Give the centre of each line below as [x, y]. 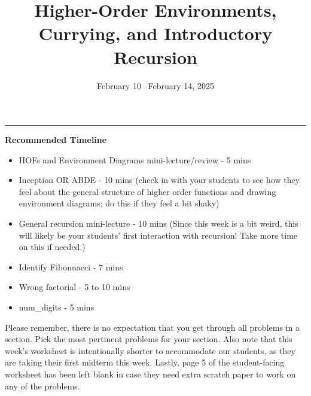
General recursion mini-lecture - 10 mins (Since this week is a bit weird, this [158, 223]
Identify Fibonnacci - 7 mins [71, 266]
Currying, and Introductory [155, 33]
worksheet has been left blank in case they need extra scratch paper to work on [150, 374]
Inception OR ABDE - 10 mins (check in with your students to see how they [159, 180]
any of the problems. [42, 386]
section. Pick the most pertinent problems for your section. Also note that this [149, 339]
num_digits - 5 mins [57, 307]
